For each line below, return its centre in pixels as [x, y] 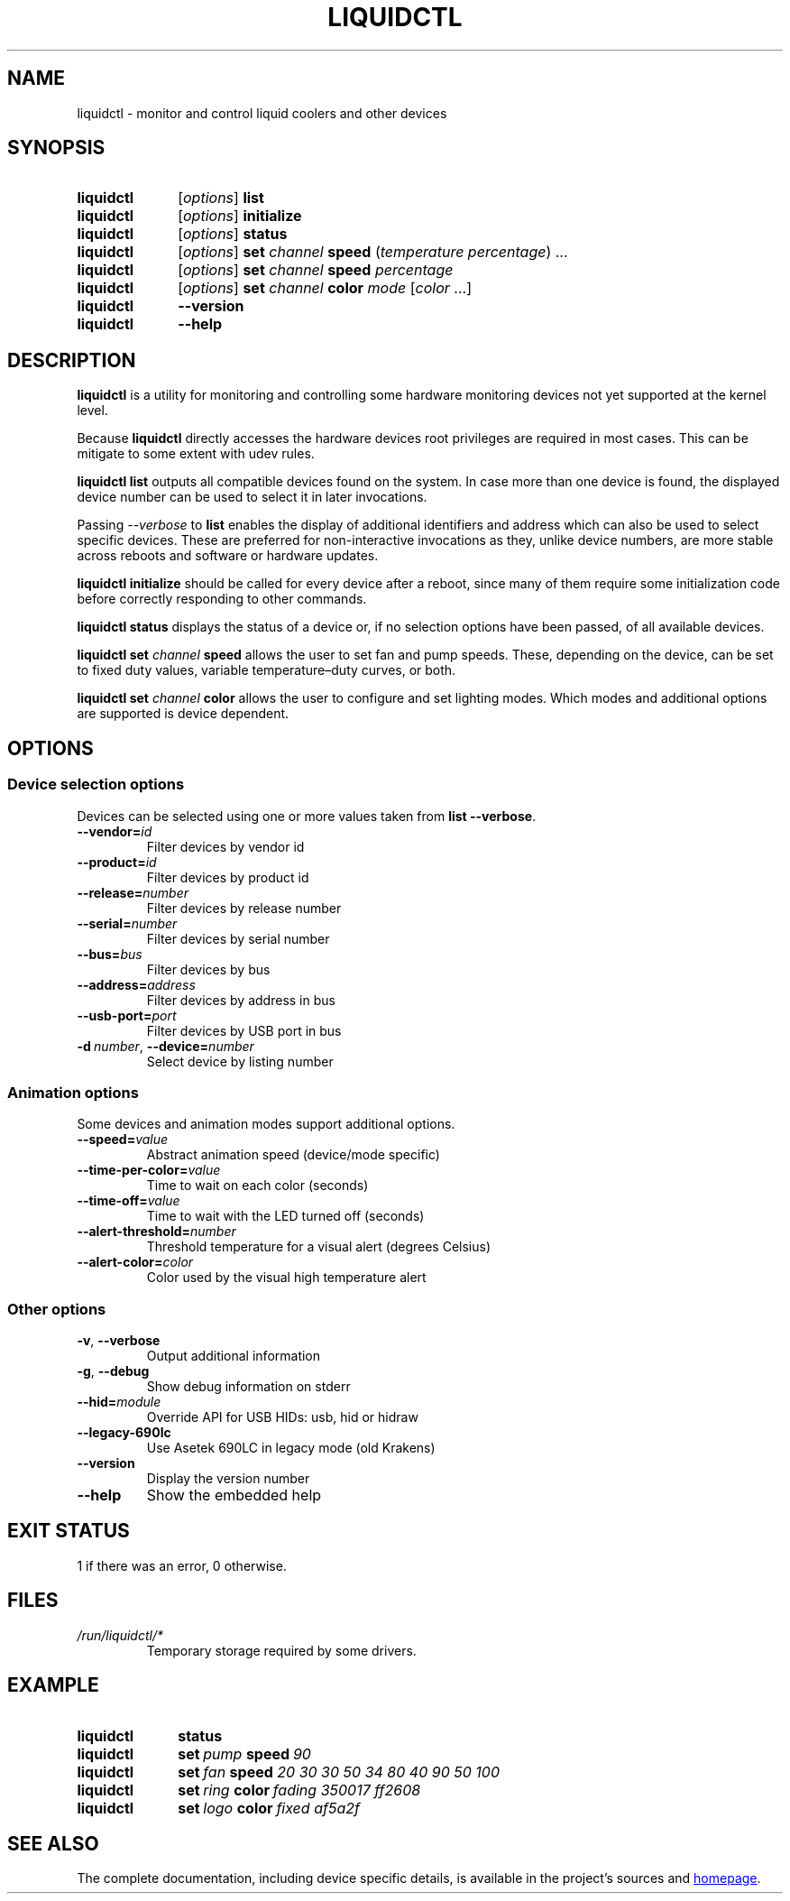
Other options [57, 1309]
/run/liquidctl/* [120, 1635]
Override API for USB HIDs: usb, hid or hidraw [282, 1417]
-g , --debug [113, 1371]
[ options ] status [233, 234]
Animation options [73, 1092]
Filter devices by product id [228, 877]
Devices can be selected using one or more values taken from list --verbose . [307, 816]
